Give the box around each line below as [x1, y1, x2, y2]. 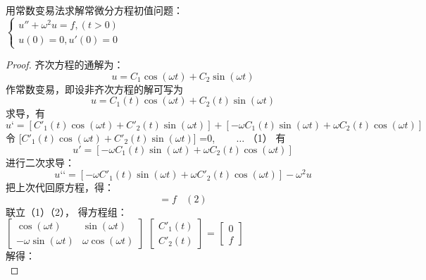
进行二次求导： [6, 154, 75, 169]
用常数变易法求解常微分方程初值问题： [6, 3, 183, 17]
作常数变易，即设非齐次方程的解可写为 [6, 81, 183, 96]
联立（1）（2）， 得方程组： [6, 204, 127, 219]
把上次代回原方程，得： [6, 180, 114, 195]
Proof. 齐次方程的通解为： [6, 57, 124, 72]
